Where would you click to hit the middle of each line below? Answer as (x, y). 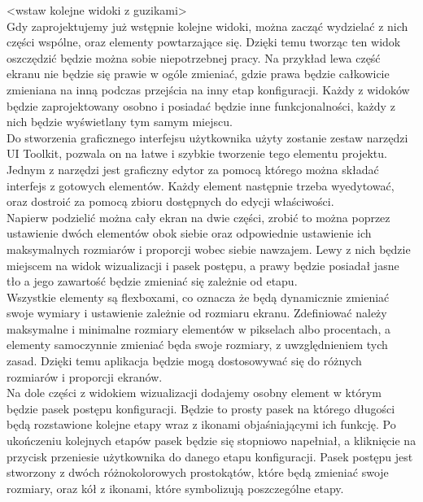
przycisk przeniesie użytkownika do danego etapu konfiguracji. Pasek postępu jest (210, 456)
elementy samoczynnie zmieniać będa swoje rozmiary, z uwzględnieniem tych (197, 345)
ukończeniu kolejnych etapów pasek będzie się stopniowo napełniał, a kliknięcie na (211, 441)
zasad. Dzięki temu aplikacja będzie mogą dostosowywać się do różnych (184, 361)
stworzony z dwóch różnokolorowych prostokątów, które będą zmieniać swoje (198, 472)
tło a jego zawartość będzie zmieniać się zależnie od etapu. (152, 281)
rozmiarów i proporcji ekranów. (85, 376)
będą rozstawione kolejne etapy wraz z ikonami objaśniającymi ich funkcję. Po (201, 424)
